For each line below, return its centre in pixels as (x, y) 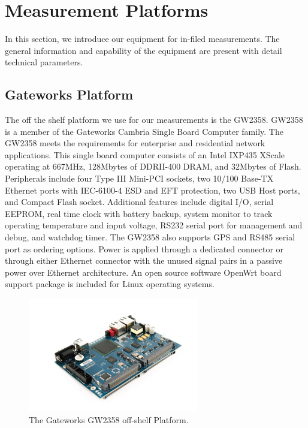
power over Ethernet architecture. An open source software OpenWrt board (143, 272)
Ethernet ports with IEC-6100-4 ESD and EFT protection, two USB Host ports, (153, 190)
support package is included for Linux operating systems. (110, 284)
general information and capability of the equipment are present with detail (144, 50)
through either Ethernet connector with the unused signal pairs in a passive (144, 260)
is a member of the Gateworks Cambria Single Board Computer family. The (144, 131)
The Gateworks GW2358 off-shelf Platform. (109, 419)
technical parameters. (44, 62)
